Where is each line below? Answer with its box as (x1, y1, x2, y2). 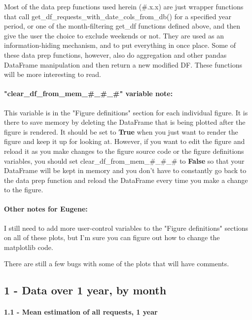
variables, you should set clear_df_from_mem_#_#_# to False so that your (4, 155, 245, 166)
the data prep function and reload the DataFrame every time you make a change (4, 175, 248, 185)
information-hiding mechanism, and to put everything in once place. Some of (4, 40, 236, 50)
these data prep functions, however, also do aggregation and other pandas (4, 49, 227, 60)
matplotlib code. (4, 242, 53, 252)
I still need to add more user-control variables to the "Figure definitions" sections (4, 222, 249, 233)
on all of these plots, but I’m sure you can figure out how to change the (4, 232, 220, 243)
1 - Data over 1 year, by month (4, 283, 167, 298)
